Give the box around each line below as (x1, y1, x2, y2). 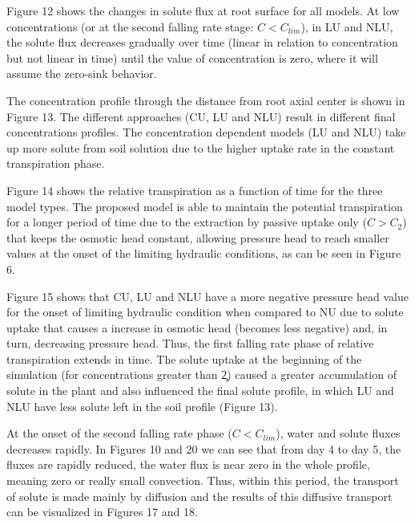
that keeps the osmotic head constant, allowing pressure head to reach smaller (6, 229, 389, 246)
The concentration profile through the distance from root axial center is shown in (6, 92, 405, 108)
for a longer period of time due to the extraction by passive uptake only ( (6, 214, 367, 230)
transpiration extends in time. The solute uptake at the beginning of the (6, 350, 362, 367)
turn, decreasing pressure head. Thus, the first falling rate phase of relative (6, 335, 374, 352)
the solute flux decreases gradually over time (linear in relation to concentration (6, 34, 398, 51)
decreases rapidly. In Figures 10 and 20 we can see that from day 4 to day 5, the (6, 440, 401, 457)
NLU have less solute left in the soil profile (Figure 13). (6, 397, 278, 414)
